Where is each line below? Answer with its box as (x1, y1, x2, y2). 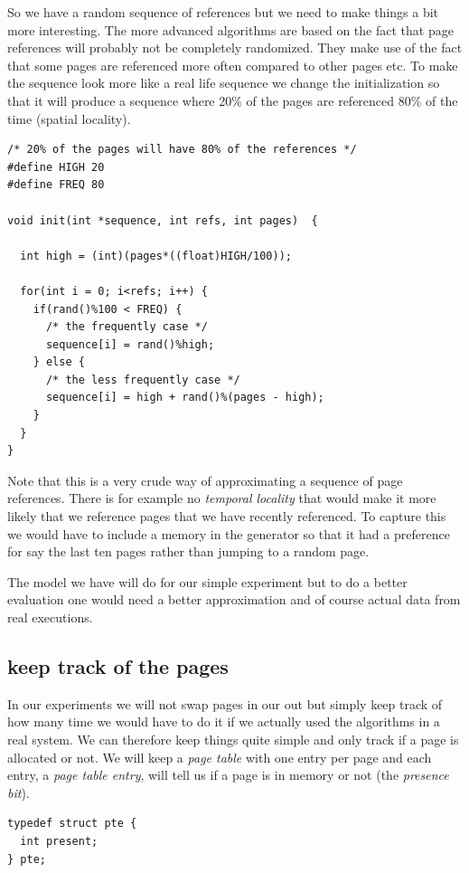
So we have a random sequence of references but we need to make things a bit (7, 3, 439, 21)
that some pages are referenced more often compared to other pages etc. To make (7, 55, 458, 74)
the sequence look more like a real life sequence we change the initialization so (7, 73, 440, 92)
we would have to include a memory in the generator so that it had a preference (7, 524, 450, 543)
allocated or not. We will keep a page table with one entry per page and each (7, 747, 432, 766)
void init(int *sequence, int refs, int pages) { (7, 214, 318, 227)
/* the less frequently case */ (45, 373, 240, 386)
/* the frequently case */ (45, 320, 208, 334)
